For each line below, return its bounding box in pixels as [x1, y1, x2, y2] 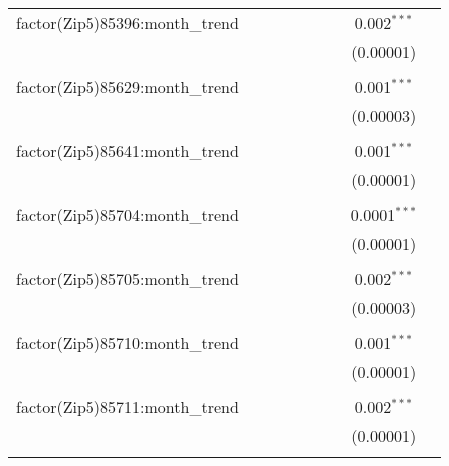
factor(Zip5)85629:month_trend [16, 75, 239, 98]
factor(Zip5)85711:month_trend [16, 395, 239, 418]
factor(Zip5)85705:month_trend [16, 267, 239, 290]
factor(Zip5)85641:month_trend [16, 139, 239, 162]
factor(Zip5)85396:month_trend [16, 11, 239, 34]
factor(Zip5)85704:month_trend [16, 203, 239, 226]
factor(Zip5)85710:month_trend [16, 331, 239, 354]
